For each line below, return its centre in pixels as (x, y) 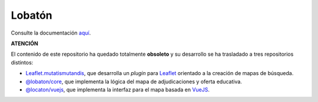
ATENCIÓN (24, 43)
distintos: (22, 62)
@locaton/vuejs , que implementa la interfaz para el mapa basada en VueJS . (118, 89)
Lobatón (32, 15)
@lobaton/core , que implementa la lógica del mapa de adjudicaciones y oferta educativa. (134, 81)
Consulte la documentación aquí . (51, 33)
